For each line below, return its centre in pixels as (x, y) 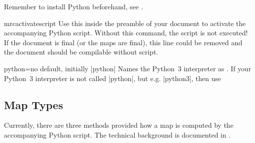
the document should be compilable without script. (81, 52)
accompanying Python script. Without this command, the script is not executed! (126, 33)
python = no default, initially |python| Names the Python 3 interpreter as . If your (128, 68)
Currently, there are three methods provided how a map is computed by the (119, 125)
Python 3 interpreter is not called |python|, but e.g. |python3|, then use (112, 78)
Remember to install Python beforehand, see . (73, 6)
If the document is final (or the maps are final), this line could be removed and (123, 42)
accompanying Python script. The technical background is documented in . (117, 134)
